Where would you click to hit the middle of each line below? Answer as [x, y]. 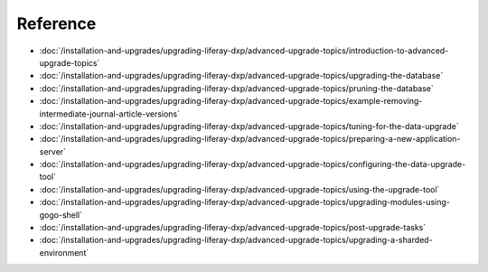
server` [53, 151]
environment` [64, 252]
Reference [56, 23]
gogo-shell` [61, 215]
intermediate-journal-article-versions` [110, 114]
